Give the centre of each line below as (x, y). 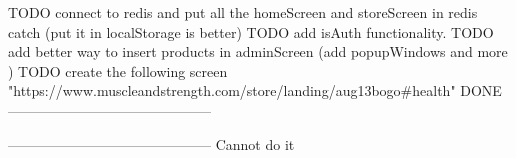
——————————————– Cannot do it (151, 143)
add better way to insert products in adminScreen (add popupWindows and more (258, 51)
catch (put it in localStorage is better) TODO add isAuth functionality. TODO (251, 31)
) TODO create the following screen (118, 70)
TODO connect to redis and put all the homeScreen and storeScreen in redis (243, 12)
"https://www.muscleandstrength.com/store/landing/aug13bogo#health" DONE (255, 90)
